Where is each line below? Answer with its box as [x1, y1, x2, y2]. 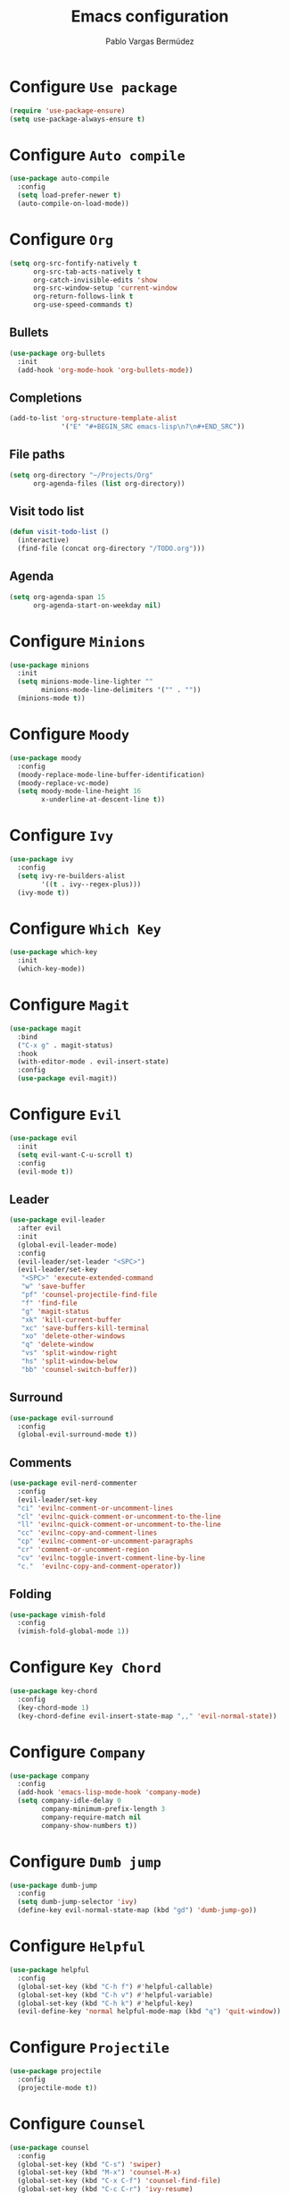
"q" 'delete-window [21, 1340, 94, 1350]
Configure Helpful [9, 1936, 145, 1956]
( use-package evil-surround [9, 1413, 114, 1423]
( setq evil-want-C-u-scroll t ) [17, 1150, 134, 1159]
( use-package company [9, 1771, 90, 1781]
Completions [9, 390, 83, 405]
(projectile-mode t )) [17, 2083, 98, 2092]
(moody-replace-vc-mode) [17, 778, 110, 788]
